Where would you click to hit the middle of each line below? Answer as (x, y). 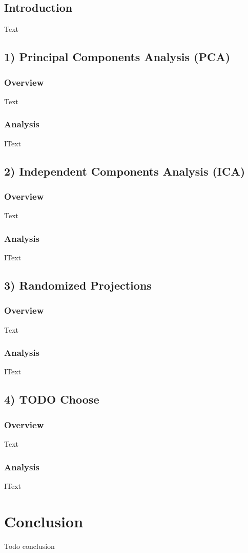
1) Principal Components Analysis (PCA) (117, 57)
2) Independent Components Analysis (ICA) (125, 171)
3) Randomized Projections (78, 285)
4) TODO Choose (52, 399)
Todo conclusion (29, 546)
